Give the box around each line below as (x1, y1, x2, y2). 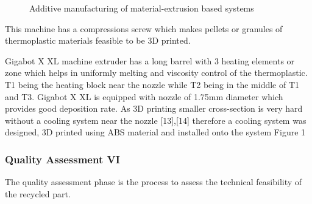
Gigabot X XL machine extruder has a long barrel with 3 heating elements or (5, 54, 295, 67)
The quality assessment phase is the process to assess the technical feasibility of (5, 175, 302, 188)
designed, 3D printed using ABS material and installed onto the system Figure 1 (5, 126, 306, 138)
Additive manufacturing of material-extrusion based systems (29, 2, 254, 14)
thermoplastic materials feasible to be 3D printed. (5, 34, 191, 47)
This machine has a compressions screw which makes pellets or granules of (5, 22, 283, 35)
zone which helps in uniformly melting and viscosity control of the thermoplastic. (5, 66, 308, 79)
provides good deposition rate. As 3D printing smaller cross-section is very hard (5, 102, 303, 115)
